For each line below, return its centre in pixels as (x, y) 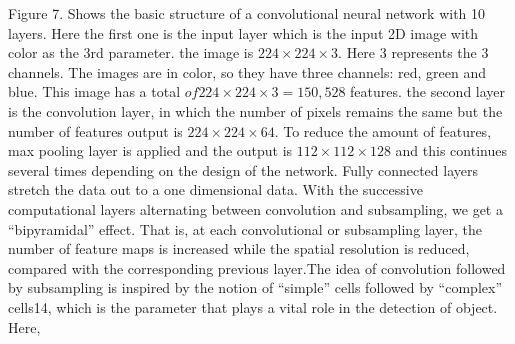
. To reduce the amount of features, (383, 130)
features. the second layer (428, 91)
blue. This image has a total (94, 91)
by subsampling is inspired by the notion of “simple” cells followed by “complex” (255, 287)
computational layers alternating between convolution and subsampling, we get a (255, 208)
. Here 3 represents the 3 (413, 52)
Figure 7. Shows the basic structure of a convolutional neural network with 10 (247, 13)
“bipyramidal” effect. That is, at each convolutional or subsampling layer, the (245, 228)
